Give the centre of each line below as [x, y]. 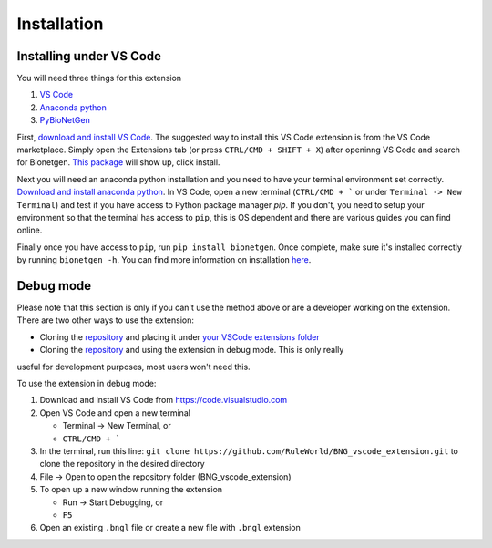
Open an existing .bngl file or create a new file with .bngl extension [170, 528]
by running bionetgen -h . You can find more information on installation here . [164, 260]
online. [30, 230]
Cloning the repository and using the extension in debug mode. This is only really [192, 350]
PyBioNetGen [65, 120]
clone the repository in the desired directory [122, 464]
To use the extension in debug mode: [87, 383]
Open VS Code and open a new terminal [115, 413]
